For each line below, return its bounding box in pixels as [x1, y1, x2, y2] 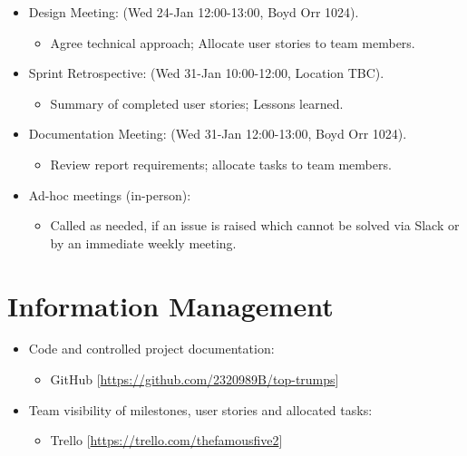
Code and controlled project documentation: [28, 339, 275, 358]
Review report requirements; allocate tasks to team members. [50, 154, 392, 173]
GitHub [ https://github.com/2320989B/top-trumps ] [50, 370, 339, 389]
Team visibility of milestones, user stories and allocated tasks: [28, 400, 373, 419]
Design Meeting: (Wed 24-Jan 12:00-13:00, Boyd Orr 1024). [28, 3, 359, 21]
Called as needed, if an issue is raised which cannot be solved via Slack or [50, 216, 460, 235]
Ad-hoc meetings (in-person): [28, 185, 191, 204]
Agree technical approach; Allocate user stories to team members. [50, 33, 415, 52]
